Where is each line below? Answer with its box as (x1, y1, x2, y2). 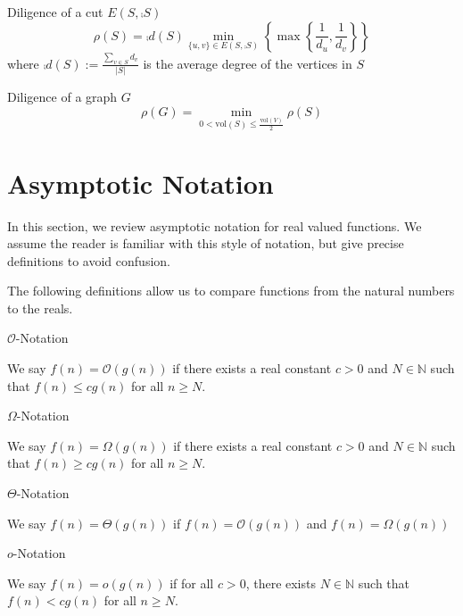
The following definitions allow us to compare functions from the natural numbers (7, 281, 455, 300)
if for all (169, 573, 214, 592)
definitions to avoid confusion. (7, 251, 170, 270)
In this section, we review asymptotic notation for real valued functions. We (7, 216, 422, 235)
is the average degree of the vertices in (143, 54, 352, 72)
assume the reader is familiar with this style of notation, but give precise (7, 234, 404, 253)
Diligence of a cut (7, 3, 103, 21)
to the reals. (7, 298, 73, 317)
